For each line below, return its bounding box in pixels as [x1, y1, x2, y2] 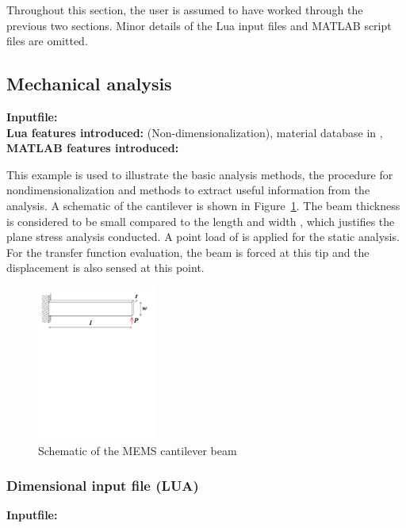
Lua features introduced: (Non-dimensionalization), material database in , [6, 124, 383, 140]
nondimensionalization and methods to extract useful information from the [6, 182, 370, 198]
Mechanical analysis [6, 71, 172, 96]
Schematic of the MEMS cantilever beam [38, 442, 237, 458]
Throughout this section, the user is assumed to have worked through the [6, 2, 363, 17]
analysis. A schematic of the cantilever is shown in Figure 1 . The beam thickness [6, 197, 400, 213]
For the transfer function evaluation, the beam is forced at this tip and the [6, 243, 370, 260]
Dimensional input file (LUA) [6, 476, 199, 495]
